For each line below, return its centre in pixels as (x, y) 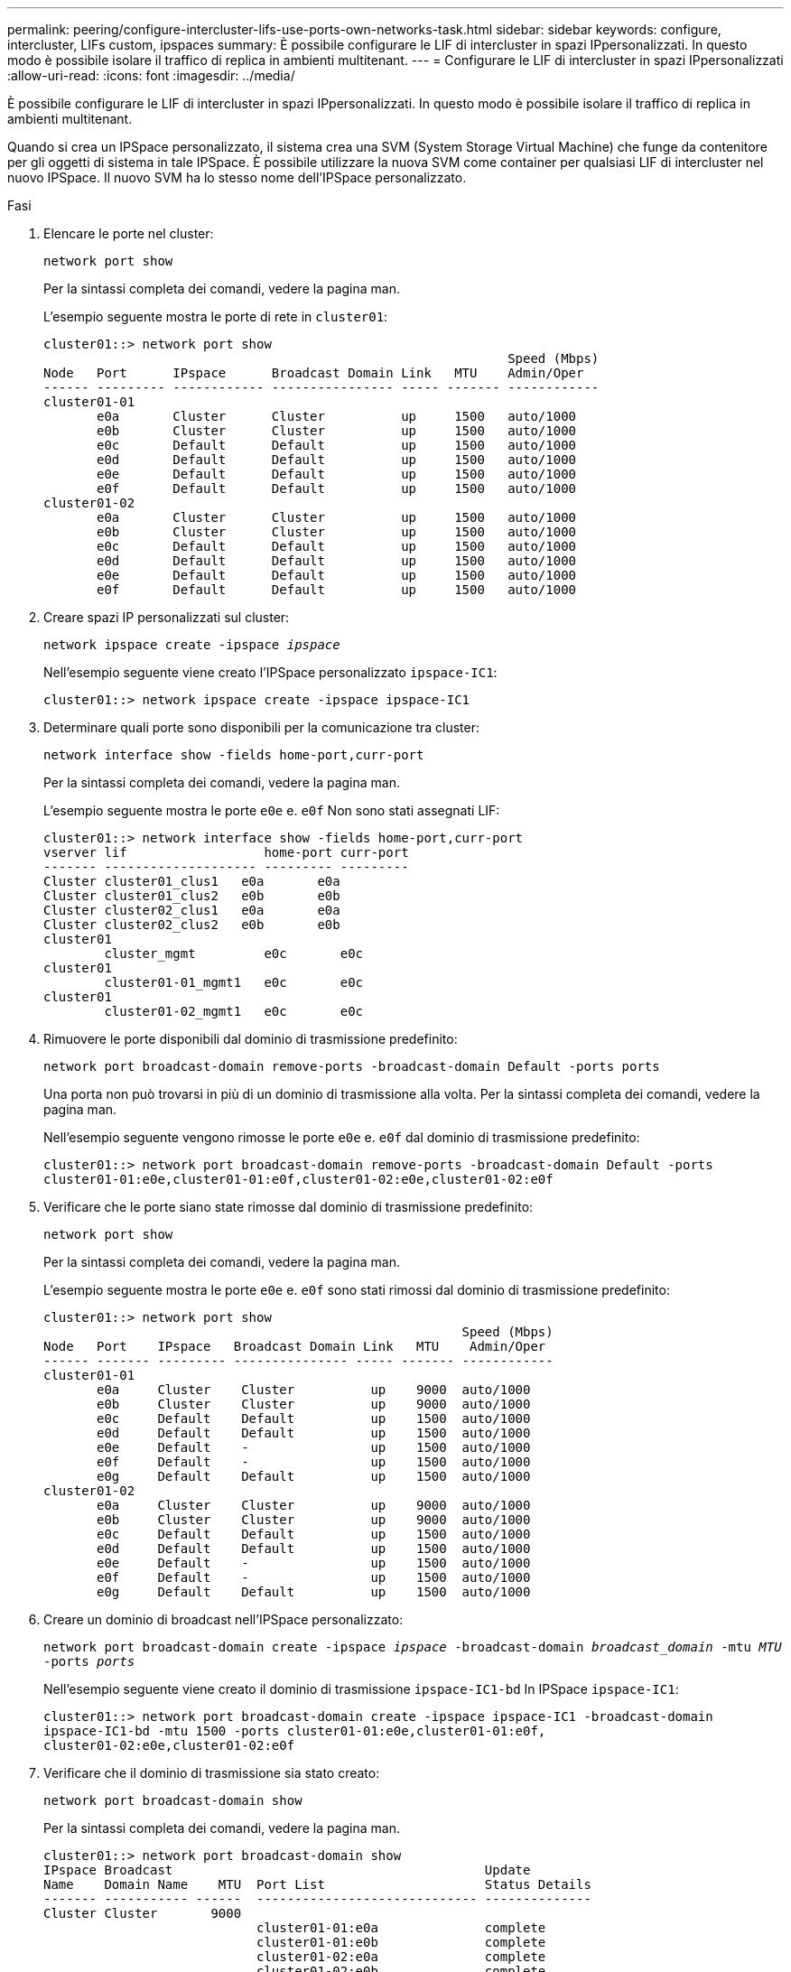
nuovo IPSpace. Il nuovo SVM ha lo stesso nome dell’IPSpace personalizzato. (237, 177)
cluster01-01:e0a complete (401, 1928)
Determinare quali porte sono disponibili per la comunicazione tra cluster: (261, 727)
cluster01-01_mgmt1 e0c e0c (234, 982)
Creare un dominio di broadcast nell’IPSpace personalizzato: (223, 1619)
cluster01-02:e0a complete (401, 1957)
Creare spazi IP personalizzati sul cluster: (167, 617)
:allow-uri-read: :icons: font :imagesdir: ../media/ (151, 75)
